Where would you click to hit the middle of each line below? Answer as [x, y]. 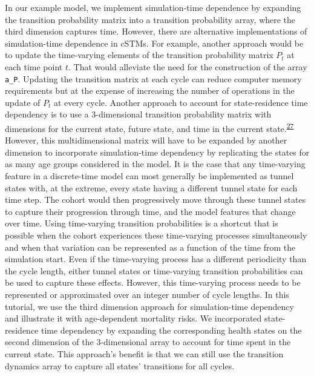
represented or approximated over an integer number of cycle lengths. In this [147, 294]
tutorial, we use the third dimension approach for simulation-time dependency [149, 306]
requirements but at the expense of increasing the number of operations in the [150, 91]
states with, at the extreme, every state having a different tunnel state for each [151, 187]
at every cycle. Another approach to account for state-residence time [181, 102]
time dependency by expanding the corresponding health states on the [171, 330]
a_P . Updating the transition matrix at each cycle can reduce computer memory [153, 78]
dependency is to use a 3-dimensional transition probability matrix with [138, 114]
